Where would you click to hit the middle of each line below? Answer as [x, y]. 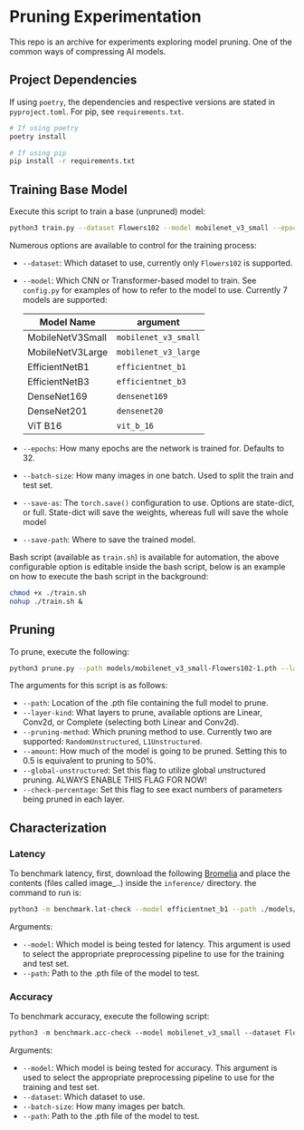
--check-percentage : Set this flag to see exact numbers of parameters [152, 790]
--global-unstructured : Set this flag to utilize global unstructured [144, 770]
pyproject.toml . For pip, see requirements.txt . [97, 112]
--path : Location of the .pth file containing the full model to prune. [145, 703]
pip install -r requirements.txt [72, 161]
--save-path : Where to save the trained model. [109, 539]
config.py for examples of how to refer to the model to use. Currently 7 [155, 290]
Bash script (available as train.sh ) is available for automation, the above [144, 557]
